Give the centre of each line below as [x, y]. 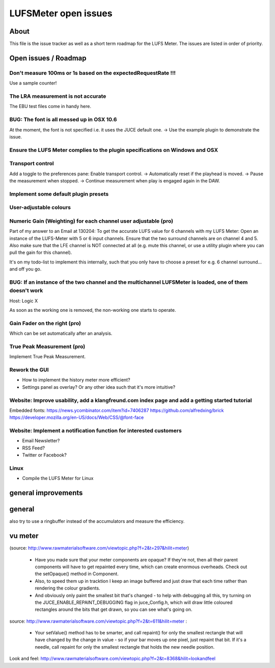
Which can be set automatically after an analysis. [61, 333]
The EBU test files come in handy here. [50, 106]
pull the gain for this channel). [41, 253]
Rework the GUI [29, 369]
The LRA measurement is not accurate [58, 96]
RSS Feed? [34, 448]
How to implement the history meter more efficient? [76, 380]
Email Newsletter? [41, 441]
